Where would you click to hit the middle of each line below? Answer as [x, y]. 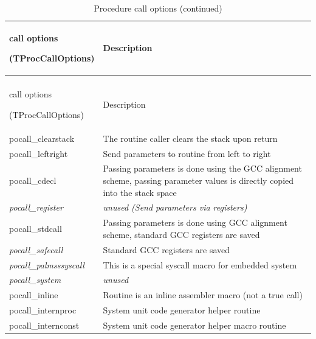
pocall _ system [35, 280]
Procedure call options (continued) [158, 8]
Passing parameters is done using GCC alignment [195, 222]
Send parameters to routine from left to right [187, 153]
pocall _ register [36, 207]
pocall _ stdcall [36, 229]
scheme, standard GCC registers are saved [181, 234]
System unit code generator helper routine [182, 310]
